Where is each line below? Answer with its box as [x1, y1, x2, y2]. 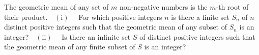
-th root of [216, 2, 249, 12]
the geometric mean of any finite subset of [4, 41, 135, 52]
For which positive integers [78, 11, 162, 22]
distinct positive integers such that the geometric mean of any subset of [4, 21, 227, 32]
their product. [4, 11, 48, 22]
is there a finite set [171, 11, 229, 22]
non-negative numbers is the [120, 2, 208, 12]
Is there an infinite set [62, 31, 131, 42]
